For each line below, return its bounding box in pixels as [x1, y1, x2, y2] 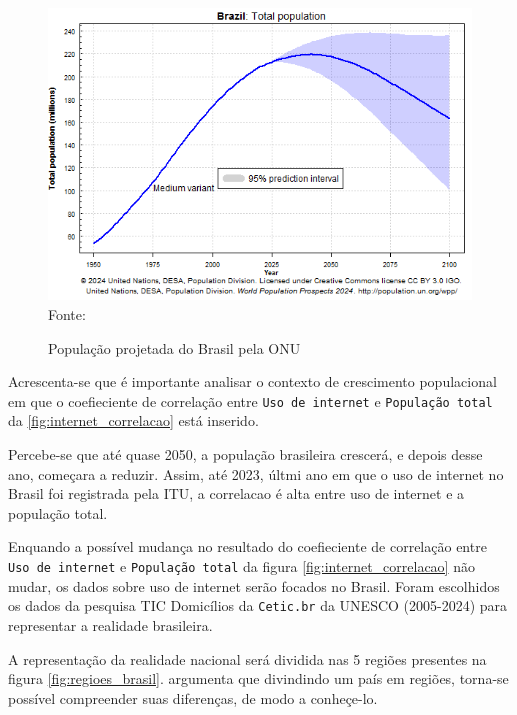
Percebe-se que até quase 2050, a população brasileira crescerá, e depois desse [8, 444, 483, 465]
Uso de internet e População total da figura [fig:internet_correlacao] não [8, 556, 475, 576]
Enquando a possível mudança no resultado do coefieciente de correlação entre [8, 536, 487, 557]
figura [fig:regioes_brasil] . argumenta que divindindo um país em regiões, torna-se [8, 668, 509, 689]
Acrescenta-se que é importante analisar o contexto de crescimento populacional [8, 371, 497, 392]
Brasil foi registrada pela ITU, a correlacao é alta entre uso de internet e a [8, 483, 465, 504]
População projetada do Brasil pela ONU [48, 337, 301, 358]
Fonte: [48, 304, 86, 324]
